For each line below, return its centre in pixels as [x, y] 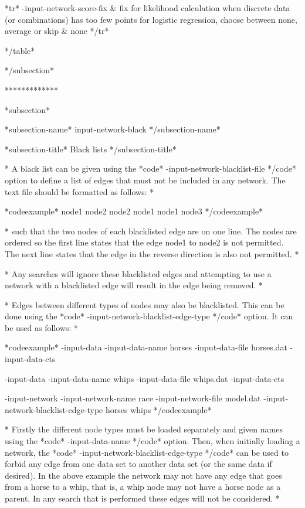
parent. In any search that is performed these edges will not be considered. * [142, 498]
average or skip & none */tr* [57, 31]
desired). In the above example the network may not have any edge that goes [143, 475]
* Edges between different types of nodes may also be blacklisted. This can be [145, 304]
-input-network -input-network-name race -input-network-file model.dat [133, 398]
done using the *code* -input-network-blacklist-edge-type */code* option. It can [149, 316]
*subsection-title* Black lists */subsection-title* [91, 149]
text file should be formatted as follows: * [79, 191]
